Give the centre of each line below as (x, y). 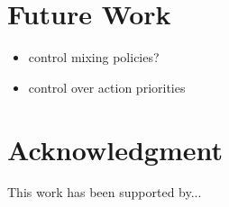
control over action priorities (107, 87)
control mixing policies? (94, 57)
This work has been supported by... (105, 192)
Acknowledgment (115, 149)
